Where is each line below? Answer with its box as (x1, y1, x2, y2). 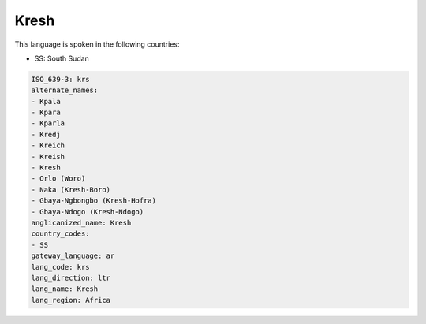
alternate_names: (31, 86, 99, 95)
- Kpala (31, 97, 61, 106)
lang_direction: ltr (31, 273, 110, 282)
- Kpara (31, 108, 61, 117)
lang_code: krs (31, 263, 90, 271)
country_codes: (31, 229, 90, 238)
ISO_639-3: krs (31, 75, 90, 84)
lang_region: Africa (31, 296, 110, 304)
